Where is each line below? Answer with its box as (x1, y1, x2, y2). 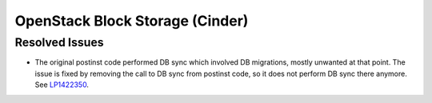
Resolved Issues (14, 35, 104, 50)
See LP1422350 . (34, 80, 90, 89)
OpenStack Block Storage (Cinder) (14, 12, 249, 30)
